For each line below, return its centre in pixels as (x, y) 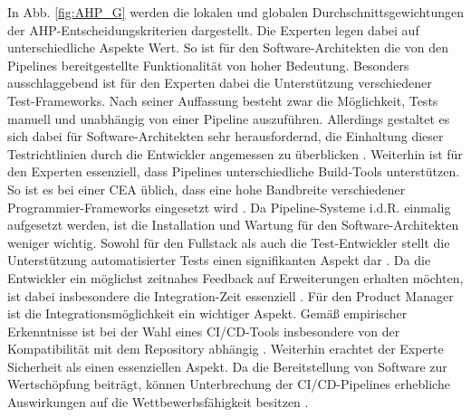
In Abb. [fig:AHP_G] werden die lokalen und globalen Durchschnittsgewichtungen (236, 12)
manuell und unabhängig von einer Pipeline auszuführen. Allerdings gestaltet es (229, 118)
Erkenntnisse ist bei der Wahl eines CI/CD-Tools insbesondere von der (204, 331)
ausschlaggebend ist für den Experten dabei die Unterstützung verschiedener (220, 83)
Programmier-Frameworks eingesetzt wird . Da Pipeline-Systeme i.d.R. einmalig (229, 207)
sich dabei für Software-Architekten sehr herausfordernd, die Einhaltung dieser (226, 136)
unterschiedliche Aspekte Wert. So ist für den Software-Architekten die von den (228, 47)
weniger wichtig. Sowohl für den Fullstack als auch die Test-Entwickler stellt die (229, 242)
